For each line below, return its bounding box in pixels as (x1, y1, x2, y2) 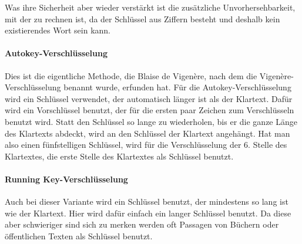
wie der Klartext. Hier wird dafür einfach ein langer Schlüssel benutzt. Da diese (5, 206, 291, 219)
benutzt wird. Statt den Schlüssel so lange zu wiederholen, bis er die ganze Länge (5, 115, 297, 127)
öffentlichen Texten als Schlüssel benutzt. (5, 229, 153, 242)
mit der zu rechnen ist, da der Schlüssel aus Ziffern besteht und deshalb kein (5, 12, 280, 25)
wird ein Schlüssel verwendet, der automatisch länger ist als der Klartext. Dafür (5, 92, 293, 104)
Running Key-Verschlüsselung (5, 172, 128, 185)
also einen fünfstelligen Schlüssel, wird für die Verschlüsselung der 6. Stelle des (5, 138, 287, 151)
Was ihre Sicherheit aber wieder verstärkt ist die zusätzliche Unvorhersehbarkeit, (5, 1, 296, 13)
